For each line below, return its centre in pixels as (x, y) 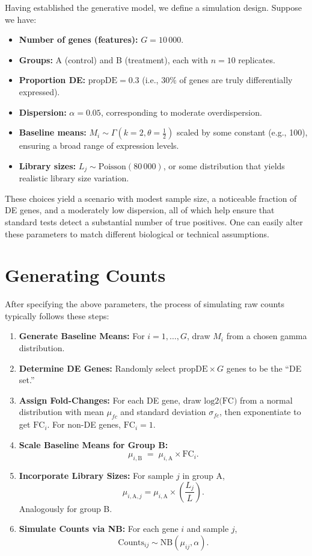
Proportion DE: (52, 80)
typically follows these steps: (57, 315)
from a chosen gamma (267, 336)
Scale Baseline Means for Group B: (93, 444)
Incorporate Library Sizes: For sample (96, 476)
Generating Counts (85, 275)
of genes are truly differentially (236, 80)
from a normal (266, 400)
